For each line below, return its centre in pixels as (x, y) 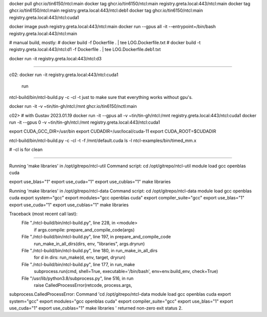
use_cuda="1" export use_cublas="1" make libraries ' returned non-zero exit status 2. (96, 308)
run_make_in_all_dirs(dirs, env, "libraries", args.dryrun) (89, 244)
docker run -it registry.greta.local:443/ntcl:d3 (55, 58)
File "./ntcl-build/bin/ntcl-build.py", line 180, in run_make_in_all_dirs (89, 250)
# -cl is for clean (26, 150)
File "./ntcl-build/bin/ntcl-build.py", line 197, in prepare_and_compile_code (96, 237)
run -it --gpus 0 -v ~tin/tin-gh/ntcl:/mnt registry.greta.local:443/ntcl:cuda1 (85, 122)
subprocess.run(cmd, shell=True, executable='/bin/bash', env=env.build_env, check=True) (126, 272)
